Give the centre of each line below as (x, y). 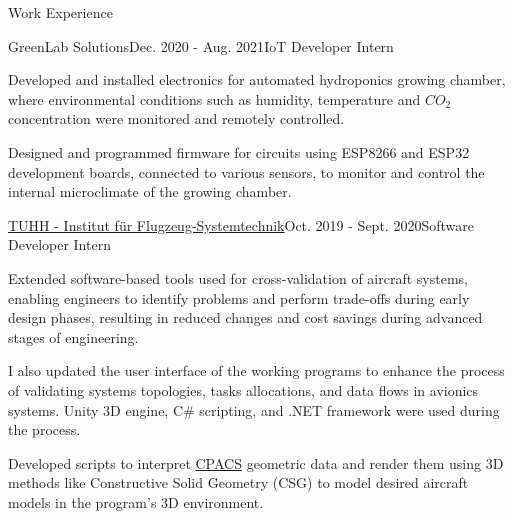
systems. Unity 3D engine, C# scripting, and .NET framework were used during (254, 409)
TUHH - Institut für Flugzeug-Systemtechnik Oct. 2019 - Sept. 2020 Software (241, 224)
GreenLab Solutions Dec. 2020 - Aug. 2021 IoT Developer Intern (201, 45)
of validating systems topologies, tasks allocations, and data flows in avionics (243, 389)
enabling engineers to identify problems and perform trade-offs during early (239, 297)
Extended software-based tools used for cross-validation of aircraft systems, (238, 277)
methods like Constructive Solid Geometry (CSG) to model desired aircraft (238, 482)
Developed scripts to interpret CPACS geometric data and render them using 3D (256, 462)
